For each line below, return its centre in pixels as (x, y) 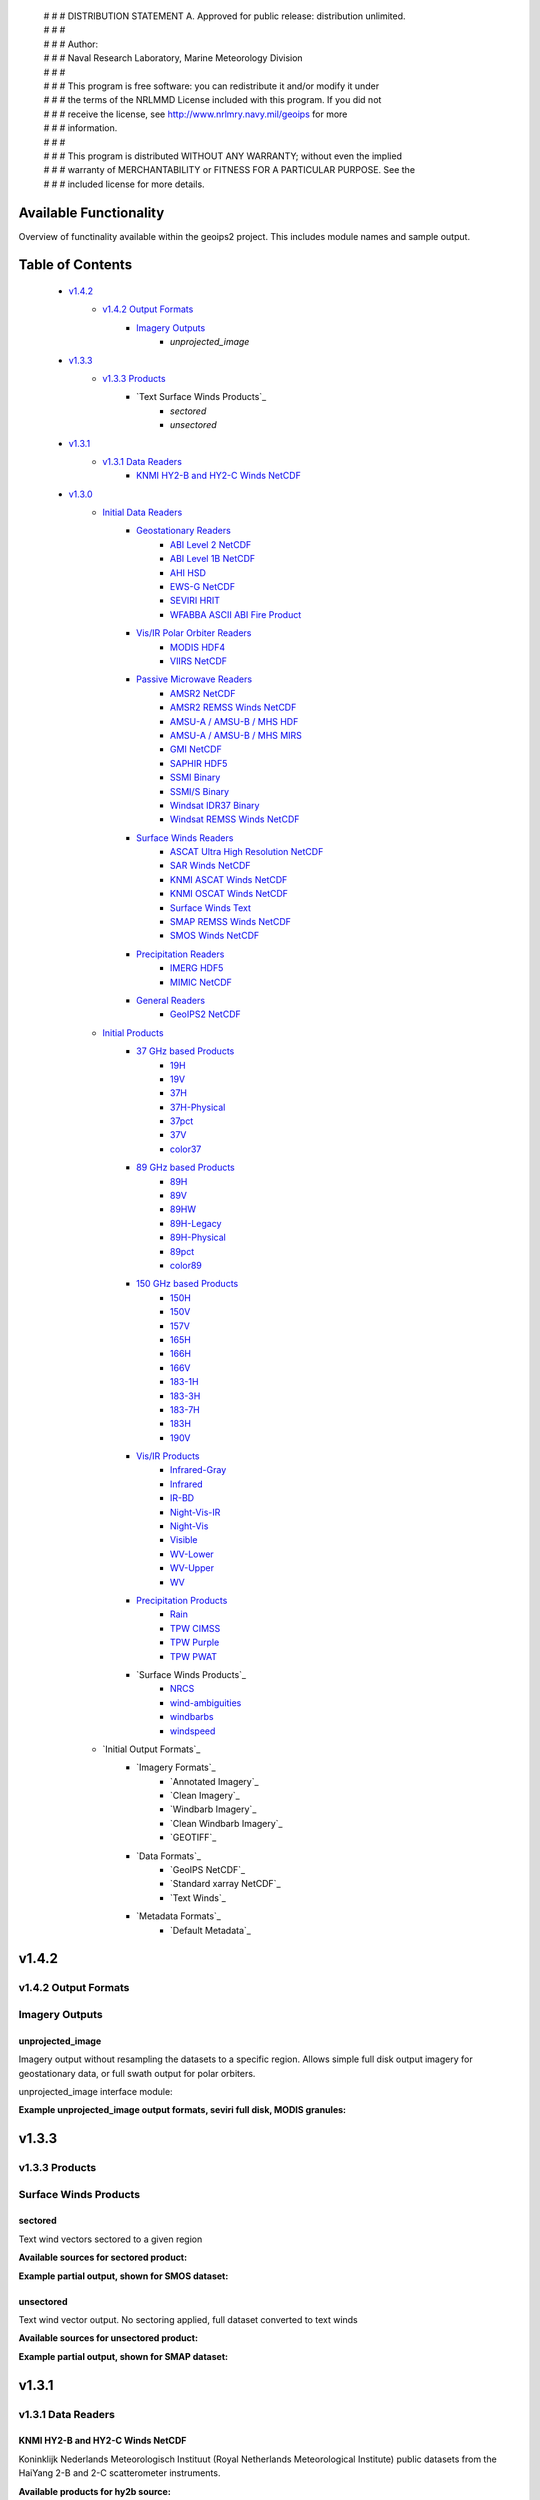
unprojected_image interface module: (96, 2091)
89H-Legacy (196, 1223)
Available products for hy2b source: (95, 2491)
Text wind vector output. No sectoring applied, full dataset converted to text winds (188, 2319)
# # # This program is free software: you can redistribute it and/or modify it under (211, 86)
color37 (186, 1149)
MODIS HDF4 (197, 647)
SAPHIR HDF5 (199, 763)
